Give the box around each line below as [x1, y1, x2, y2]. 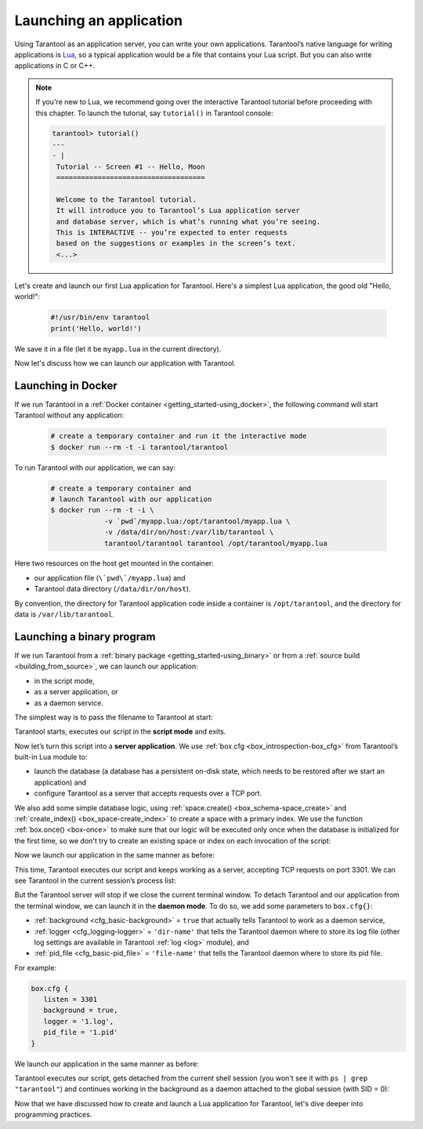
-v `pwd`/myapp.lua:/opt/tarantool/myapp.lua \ [104, 516, 291, 526]
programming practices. [14, 1110, 92, 1120]
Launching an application [14, 12, 183, 29]
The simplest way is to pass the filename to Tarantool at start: [14, 712, 213, 722]
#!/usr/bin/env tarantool [50, 313, 150, 322]
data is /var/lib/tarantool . [14, 610, 115, 619]
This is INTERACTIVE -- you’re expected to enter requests [56, 228, 288, 237]
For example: [14, 963, 57, 972]
